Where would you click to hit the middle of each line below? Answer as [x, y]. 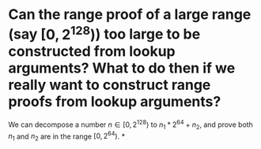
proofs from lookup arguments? [115, 101]
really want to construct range [110, 85]
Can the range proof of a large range [130, 15]
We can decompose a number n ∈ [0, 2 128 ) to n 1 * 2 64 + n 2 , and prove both [130, 125]
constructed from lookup [92, 51]
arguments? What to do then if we [122, 68]
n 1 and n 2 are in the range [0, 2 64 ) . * [66, 136]
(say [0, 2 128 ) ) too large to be [104, 33]
